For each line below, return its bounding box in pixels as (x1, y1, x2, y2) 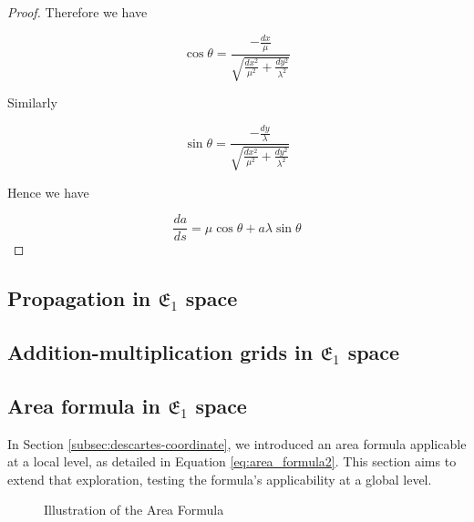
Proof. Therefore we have (7, 3, 148, 21)
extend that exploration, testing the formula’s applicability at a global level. (7, 469, 432, 488)
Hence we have (7, 182, 89, 201)
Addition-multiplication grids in (7, 337, 314, 365)
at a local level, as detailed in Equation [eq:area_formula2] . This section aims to (7, 452, 457, 471)
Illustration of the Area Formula (44, 500, 224, 519)
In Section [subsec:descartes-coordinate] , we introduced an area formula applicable (7, 434, 467, 453)
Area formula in (7, 391, 160, 419)
